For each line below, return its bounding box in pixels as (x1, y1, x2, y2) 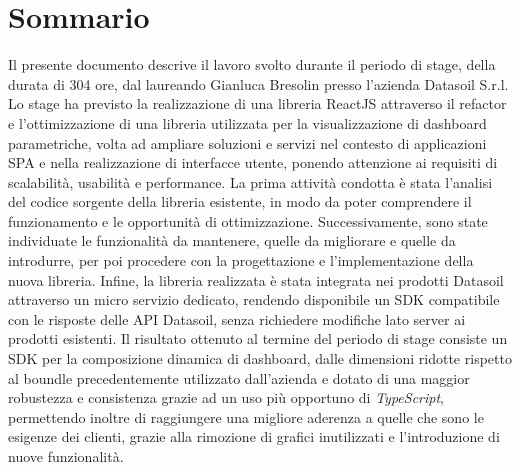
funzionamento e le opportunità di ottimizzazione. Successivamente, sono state (8, 210, 488, 231)
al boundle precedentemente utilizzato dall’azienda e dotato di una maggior (8, 367, 470, 388)
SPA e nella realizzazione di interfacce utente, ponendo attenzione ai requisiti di (8, 152, 498, 173)
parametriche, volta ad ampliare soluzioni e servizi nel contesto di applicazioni (8, 132, 487, 153)
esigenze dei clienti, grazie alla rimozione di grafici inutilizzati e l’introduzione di (8, 426, 500, 447)
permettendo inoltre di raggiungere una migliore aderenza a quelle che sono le (8, 406, 484, 427)
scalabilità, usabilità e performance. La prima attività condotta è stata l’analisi (8, 171, 493, 192)
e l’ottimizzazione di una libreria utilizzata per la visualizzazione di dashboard (8, 112, 487, 133)
